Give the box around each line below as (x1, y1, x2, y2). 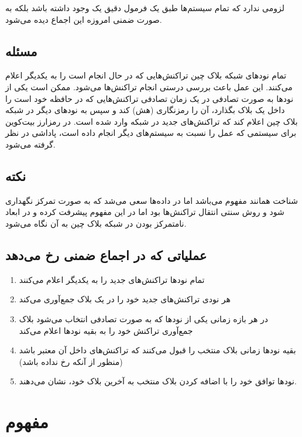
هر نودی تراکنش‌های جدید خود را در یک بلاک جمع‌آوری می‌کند (19, 293, 231, 305)
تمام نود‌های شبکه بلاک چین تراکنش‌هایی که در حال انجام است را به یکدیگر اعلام (5, 69, 287, 81)
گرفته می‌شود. (5, 138, 56, 150)
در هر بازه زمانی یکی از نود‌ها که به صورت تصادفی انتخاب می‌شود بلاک (19, 312, 268, 325)
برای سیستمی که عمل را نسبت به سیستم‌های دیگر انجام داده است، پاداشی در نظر (5, 127, 297, 139)
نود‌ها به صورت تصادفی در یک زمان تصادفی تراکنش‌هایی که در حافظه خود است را (5, 92, 294, 104)
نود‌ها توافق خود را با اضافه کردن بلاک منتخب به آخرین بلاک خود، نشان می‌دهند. (19, 375, 297, 387)
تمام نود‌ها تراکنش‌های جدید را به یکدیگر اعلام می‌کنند (19, 273, 205, 285)
